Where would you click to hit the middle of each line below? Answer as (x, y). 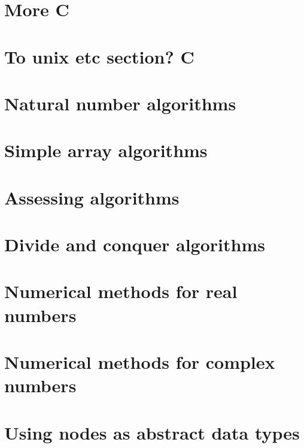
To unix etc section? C (99, 56)
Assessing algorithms (92, 197)
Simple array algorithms (106, 150)
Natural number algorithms (120, 103)
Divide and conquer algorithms (135, 244)
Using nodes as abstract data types (152, 432)
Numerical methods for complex (140, 362)
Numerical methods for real (121, 291)
